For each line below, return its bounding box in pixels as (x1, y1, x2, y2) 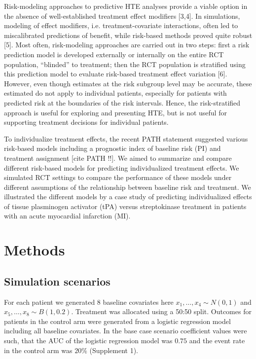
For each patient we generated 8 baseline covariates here (4, 296, 174, 307)
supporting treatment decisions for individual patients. (4, 117, 169, 127)
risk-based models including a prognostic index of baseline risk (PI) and (4, 143, 221, 153)
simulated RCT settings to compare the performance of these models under (4, 172, 232, 182)
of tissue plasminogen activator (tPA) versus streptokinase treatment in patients (4, 201, 247, 211)
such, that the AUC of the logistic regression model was (4, 335, 173, 346)
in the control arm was (4, 345, 73, 355)
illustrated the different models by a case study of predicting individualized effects (4, 191, 252, 202)
